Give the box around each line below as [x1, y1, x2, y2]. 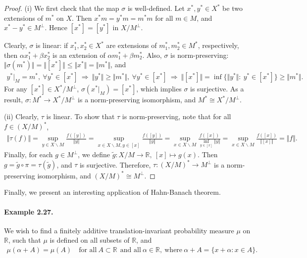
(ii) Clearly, [4, 111, 39, 121]
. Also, [142, 49, 162, 60]
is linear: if [36, 40, 68, 50]
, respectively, [198, 40, 239, 50]
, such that [8, 235, 41, 245]
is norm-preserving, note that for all [122, 111, 231, 121]
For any [4, 84, 27, 94]
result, [4, 94, 23, 105]
